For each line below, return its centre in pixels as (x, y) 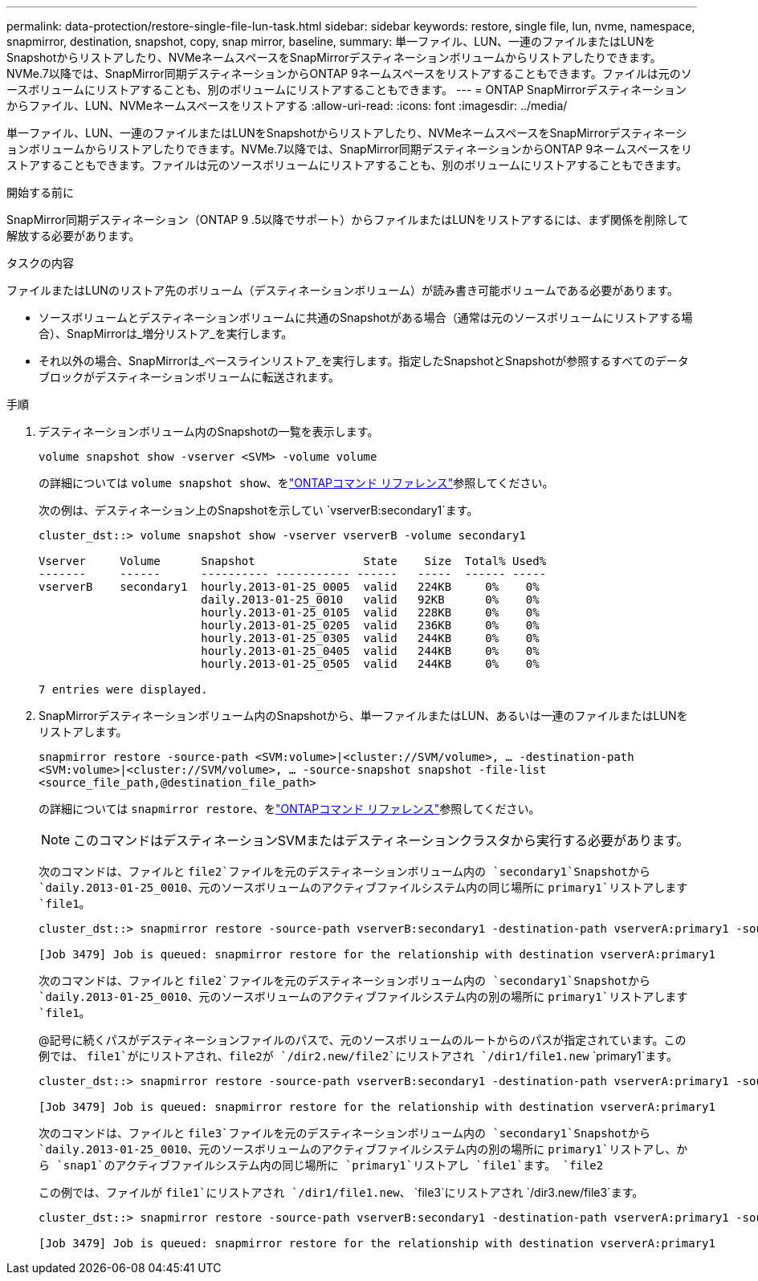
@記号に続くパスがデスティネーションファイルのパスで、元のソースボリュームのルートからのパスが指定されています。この (363, 1040)
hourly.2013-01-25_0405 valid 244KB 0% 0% (370, 651)
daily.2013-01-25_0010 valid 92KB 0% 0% (370, 600)
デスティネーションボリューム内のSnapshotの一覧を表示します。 (209, 431)
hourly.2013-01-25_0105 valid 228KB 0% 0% (370, 612)
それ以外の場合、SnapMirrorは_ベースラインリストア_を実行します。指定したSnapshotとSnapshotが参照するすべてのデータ (364, 361)
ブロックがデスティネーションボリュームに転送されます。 (189, 377)
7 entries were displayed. (123, 689)
